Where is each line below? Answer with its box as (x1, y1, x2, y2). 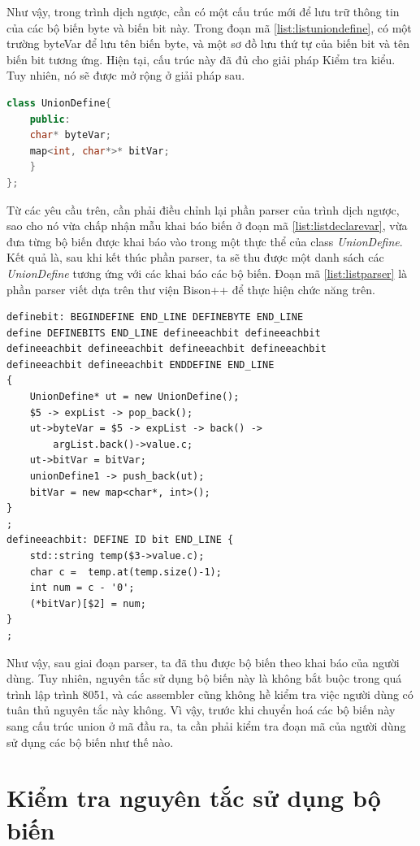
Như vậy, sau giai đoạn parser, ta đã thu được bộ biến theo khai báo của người (6, 653, 400, 670)
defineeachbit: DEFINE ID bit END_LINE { (6, 534, 234, 546)
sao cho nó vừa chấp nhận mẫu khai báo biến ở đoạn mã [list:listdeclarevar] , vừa (6, 217, 408, 234)
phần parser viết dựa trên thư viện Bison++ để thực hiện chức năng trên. (6, 280, 375, 297)
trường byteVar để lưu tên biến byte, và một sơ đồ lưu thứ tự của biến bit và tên (6, 35, 410, 52)
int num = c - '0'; (29, 582, 135, 594)
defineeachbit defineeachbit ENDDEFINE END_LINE (6, 358, 275, 371)
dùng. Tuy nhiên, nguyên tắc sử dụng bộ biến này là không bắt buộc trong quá (6, 670, 402, 687)
